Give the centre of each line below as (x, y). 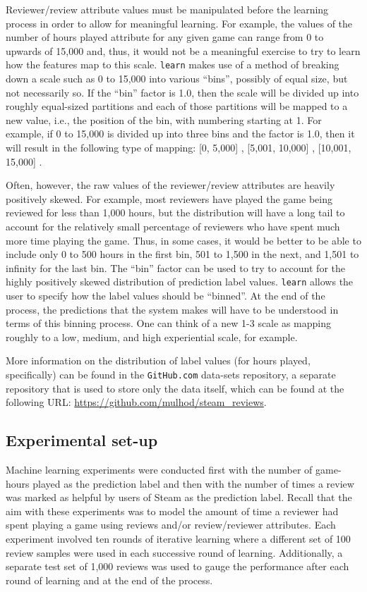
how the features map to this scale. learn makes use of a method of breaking (173, 64)
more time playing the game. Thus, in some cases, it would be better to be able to (183, 240)
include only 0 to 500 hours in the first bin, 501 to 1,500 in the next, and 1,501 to (182, 254)
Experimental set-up (82, 440)
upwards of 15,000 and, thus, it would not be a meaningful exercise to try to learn (183, 50)
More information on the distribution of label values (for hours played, (158, 360)
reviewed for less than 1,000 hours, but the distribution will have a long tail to (175, 212)
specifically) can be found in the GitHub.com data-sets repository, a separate (171, 374)
